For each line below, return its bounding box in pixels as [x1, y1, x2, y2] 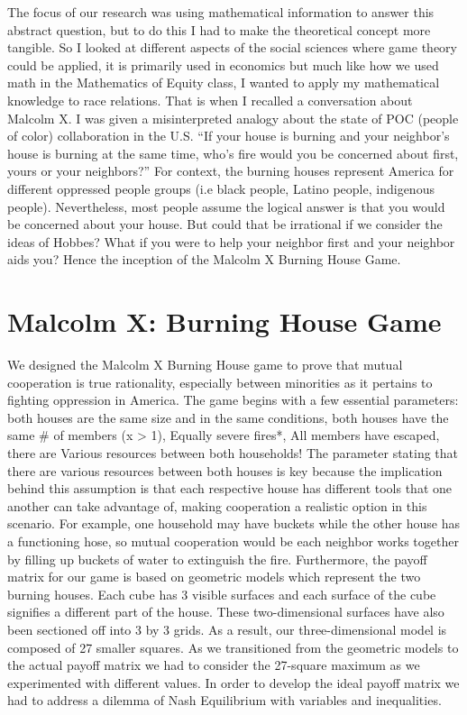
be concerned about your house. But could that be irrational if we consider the [7, 215, 443, 234]
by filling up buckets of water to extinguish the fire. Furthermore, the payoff [7, 549, 427, 568]
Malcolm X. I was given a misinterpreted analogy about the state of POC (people [7, 108, 459, 127]
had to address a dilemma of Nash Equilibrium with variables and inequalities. [7, 691, 442, 710]
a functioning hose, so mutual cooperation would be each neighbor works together [7, 531, 459, 550]
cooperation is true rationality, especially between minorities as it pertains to [7, 372, 433, 391]
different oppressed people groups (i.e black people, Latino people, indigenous [7, 179, 435, 197]
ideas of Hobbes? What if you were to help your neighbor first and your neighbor [7, 232, 455, 251]
